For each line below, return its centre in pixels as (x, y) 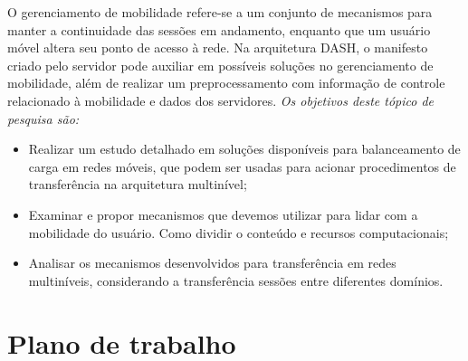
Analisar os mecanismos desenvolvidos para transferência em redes (212, 263)
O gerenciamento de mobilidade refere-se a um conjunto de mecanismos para (220, 12)
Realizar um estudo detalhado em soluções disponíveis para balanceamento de (244, 149)
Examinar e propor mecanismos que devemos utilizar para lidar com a (223, 214)
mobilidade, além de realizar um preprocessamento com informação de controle (226, 83)
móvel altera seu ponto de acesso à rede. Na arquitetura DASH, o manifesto (218, 47)
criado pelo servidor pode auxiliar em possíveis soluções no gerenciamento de (220, 65)
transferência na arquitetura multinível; (138, 184)
